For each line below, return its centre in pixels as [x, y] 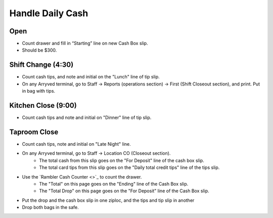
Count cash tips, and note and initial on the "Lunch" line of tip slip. [91, 77]
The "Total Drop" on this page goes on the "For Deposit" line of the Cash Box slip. [124, 191]
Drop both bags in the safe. [51, 207]
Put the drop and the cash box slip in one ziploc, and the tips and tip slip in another [108, 200]
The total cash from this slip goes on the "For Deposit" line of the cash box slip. [122, 160]
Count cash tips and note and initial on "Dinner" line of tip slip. [87, 118]
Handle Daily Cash [49, 13]
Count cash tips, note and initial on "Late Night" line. [76, 144]
